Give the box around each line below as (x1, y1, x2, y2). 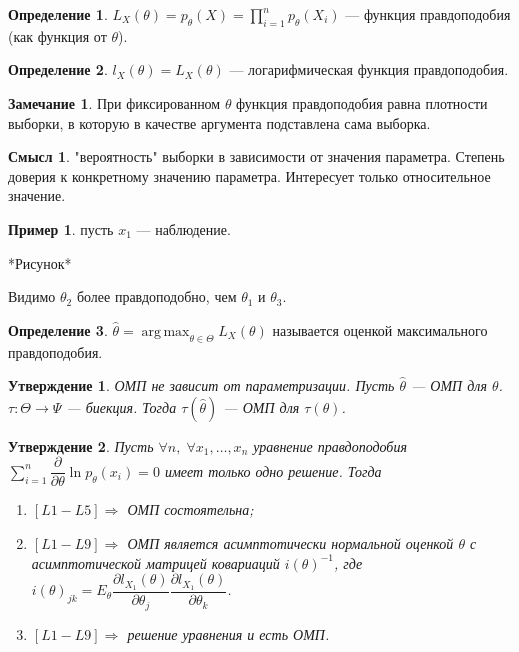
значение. (8, 185, 66, 206)
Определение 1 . (8, 4, 108, 24)
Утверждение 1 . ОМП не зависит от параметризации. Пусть (8, 375, 395, 396)
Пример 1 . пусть (8, 218, 114, 239)
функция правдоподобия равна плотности (236, 92, 488, 113)
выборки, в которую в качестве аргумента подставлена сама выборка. (8, 112, 431, 133)
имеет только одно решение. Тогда (164, 460, 382, 481)
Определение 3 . (8, 319, 108, 340)
